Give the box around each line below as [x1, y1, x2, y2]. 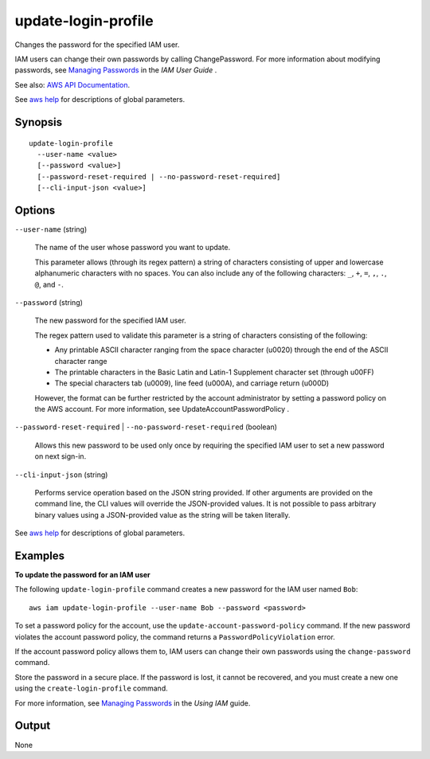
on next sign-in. [34, 452, 87, 461]
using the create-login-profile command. [14, 683, 168, 693]
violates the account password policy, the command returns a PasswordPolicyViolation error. [14, 632, 336, 641]
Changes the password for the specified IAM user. [14, 40, 180, 49]
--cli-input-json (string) [14, 470, 108, 479]
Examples [14, 550, 65, 562]
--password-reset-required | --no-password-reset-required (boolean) [14, 422, 278, 432]
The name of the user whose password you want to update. [34, 243, 231, 252]
